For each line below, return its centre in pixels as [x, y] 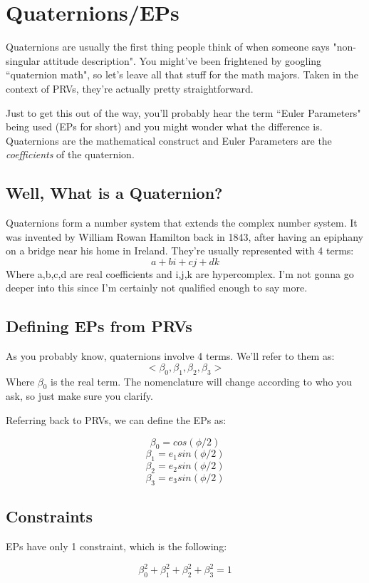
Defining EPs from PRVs [99, 326]
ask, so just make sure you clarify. [79, 396]
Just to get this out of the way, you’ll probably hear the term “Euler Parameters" [183, 112]
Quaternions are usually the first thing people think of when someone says [168, 47]
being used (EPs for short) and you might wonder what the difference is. [164, 127]
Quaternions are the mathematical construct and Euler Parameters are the [169, 140]
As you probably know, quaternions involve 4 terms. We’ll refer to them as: [170, 356]
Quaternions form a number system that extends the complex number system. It [182, 223]
